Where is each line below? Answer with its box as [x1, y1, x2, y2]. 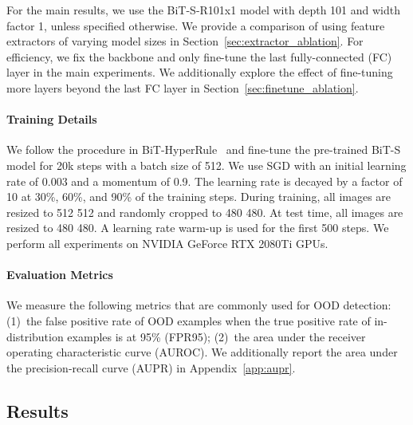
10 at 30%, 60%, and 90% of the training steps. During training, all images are [6, 188, 391, 205]
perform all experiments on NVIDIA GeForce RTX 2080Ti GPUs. [6, 234, 328, 251]
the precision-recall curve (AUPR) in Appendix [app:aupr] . [6, 359, 296, 376]
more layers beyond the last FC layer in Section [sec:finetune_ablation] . [6, 79, 359, 96]
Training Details [6, 111, 97, 128]
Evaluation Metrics [6, 266, 113, 283]
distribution [6, 328, 64, 344]
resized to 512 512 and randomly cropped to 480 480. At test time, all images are [6, 203, 403, 220]
